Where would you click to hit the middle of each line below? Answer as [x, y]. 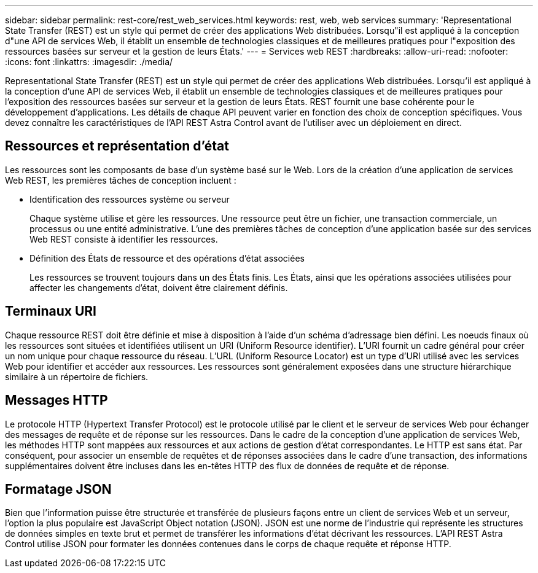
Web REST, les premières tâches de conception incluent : [121, 180]
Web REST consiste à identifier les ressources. [124, 239]
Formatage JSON [58, 489]
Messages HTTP [57, 400]
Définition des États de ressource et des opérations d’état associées [167, 258]
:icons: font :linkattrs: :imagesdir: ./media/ [89, 62]
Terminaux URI [51, 311]
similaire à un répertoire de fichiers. [77, 376]
